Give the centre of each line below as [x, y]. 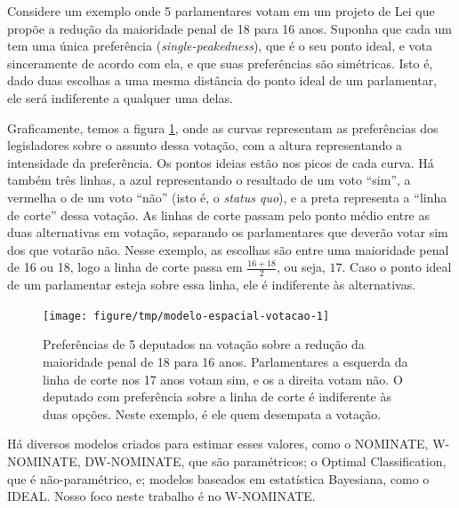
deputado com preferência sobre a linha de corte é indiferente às [217, 397]
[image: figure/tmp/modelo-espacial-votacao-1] [186, 316]
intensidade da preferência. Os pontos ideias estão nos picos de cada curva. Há [221, 162]
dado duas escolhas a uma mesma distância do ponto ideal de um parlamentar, [222, 80]
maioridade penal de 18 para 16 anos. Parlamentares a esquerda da [225, 361]
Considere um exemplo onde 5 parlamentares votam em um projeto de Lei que [221, 11]
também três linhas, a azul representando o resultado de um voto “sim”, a [209, 180]
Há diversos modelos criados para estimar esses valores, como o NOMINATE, [218, 444]
